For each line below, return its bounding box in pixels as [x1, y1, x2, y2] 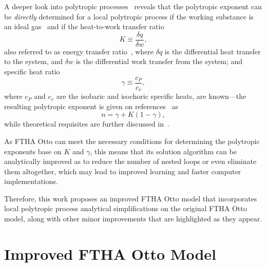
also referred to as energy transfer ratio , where [4, 46, 154, 56]
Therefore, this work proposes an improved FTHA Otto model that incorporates [4, 193, 257, 203]
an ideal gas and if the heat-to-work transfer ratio [4, 21, 164, 32]
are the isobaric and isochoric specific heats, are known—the [56, 91, 246, 101]
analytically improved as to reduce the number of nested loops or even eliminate [4, 156, 257, 167]
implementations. [4, 176, 58, 187]
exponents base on [4, 146, 62, 156]
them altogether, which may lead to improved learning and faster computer [4, 166, 241, 176]
